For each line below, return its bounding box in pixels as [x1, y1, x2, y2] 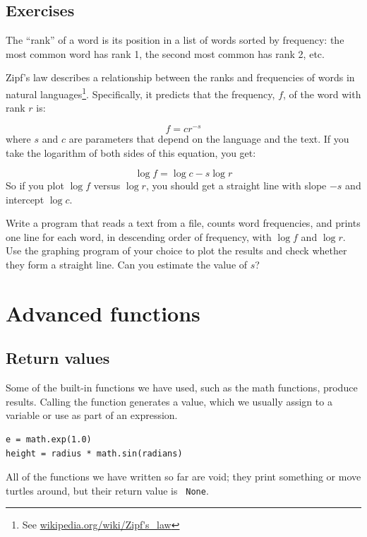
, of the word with [283, 86, 361, 101]
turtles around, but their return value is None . [6, 483, 209, 497]
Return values [6, 347, 110, 369]
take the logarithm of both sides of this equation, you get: [6, 145, 256, 160]
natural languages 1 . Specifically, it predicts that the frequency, [6, 84, 275, 101]
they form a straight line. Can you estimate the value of [6, 257, 248, 272]
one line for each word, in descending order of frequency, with [6, 229, 272, 244]
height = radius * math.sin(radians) [6, 448, 183, 459]
